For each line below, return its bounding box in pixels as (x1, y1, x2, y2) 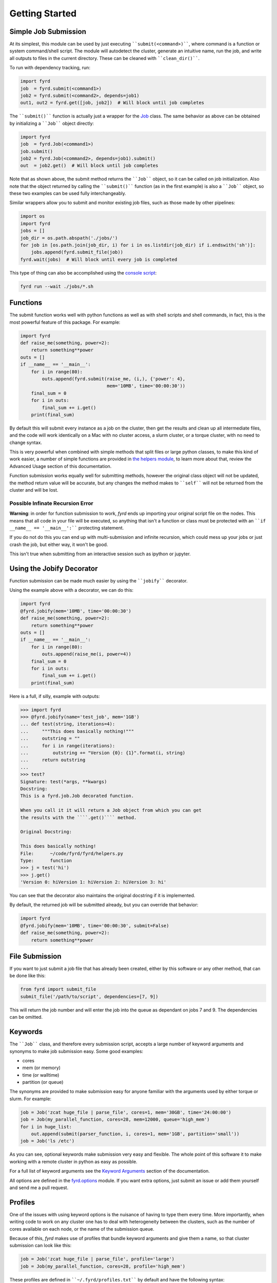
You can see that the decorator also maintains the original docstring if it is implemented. (9, 892, 195, 899)
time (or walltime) (22, 1072, 60, 1078)
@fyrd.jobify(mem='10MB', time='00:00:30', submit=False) (20, 923, 169, 928)
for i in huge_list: (20, 1124, 72, 1130)
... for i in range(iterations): (20, 743, 115, 749)
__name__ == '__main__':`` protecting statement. (9, 524, 124, 531)
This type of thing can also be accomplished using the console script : (9, 269, 157, 276)
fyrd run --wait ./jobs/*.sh (20, 283, 94, 289)
